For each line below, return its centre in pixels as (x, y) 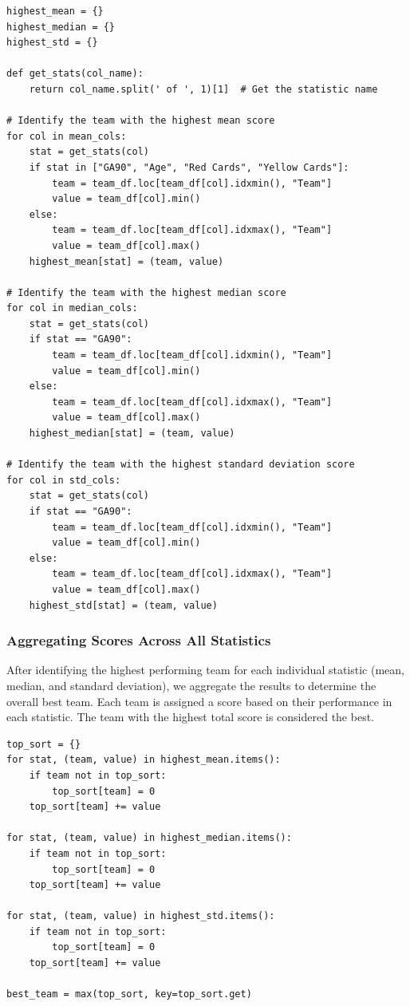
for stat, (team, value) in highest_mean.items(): (144, 760)
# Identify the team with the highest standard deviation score (181, 465)
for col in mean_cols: (67, 136)
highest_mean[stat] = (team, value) (126, 261)
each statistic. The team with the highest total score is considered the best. (190, 717)
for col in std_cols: (64, 480)
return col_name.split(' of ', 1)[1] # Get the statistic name (203, 89)
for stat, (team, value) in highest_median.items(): (149, 838)
